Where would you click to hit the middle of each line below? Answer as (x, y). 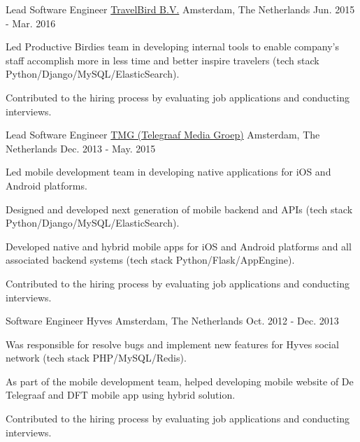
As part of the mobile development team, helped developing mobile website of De (180, 381)
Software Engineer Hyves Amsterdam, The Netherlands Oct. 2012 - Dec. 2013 (172, 321)
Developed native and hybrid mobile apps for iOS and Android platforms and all (179, 246)
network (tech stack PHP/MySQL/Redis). (96, 358)
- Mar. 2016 (31, 23)
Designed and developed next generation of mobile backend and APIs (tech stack (179, 209)
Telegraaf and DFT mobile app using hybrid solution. (121, 395)
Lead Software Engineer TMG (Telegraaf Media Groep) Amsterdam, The (163, 135)
